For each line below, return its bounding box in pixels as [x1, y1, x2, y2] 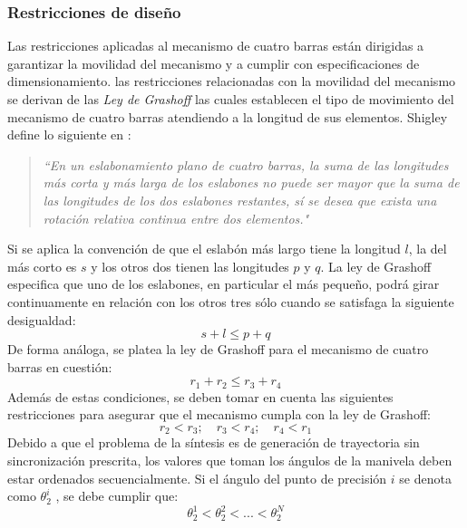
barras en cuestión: [7, 357, 112, 376]
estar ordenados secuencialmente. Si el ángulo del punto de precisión [7, 468, 387, 487]
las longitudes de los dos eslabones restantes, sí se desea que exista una [43, 190, 437, 209]
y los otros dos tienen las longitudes [91, 256, 289, 275]
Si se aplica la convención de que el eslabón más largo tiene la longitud [7, 239, 401, 258]
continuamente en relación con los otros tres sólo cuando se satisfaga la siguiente [7, 292, 454, 311]
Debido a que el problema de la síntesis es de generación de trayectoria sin [7, 433, 420, 452]
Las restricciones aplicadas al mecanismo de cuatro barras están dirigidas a [7, 36, 424, 55]
